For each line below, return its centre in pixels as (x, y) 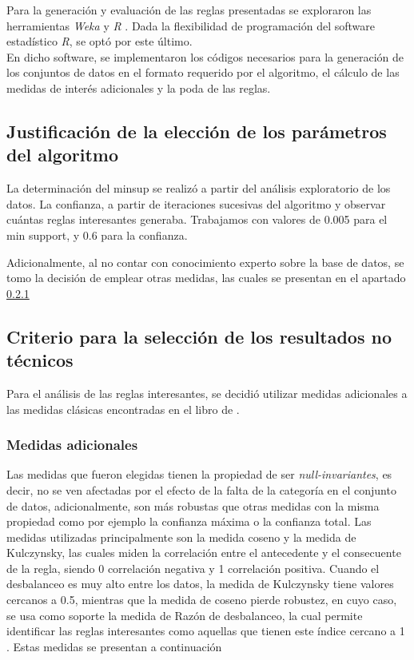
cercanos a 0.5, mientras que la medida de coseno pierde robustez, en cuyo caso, (202, 600)
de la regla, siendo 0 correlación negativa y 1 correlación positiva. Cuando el (193, 568)
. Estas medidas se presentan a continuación (114, 646)
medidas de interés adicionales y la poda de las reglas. (139, 87)
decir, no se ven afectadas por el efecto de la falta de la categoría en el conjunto (201, 489)
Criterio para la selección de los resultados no (199, 336)
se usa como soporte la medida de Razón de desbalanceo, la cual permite (185, 615)
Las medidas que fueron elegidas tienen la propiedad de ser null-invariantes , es (199, 474)
